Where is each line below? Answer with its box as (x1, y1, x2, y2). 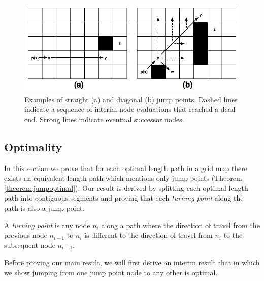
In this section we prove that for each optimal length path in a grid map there (4, 162, 248, 173)
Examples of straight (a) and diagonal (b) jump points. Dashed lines (24, 94, 238, 104)
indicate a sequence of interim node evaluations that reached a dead (24, 104, 236, 115)
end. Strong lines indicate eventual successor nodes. (24, 114, 184, 124)
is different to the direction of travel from (84, 230, 213, 240)
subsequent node (4, 239, 55, 250)
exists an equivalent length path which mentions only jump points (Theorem (4, 173, 242, 183)
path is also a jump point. (4, 203, 85, 213)
